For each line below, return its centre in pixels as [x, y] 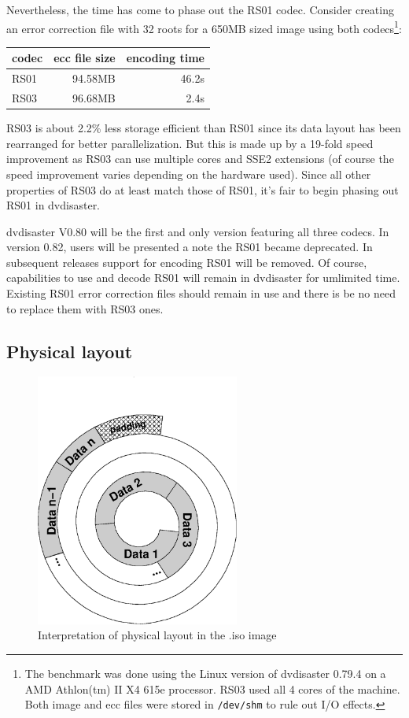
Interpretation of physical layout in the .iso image [157, 635]
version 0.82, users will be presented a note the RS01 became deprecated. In [190, 247]
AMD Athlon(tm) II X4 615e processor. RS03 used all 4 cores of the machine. [212, 688]
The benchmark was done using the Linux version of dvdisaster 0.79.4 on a [205, 673]
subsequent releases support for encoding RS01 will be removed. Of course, [187, 262]
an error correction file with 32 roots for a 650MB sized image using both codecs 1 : [204, 27]
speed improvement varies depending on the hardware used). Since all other [189, 174]
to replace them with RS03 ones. [85, 308]
